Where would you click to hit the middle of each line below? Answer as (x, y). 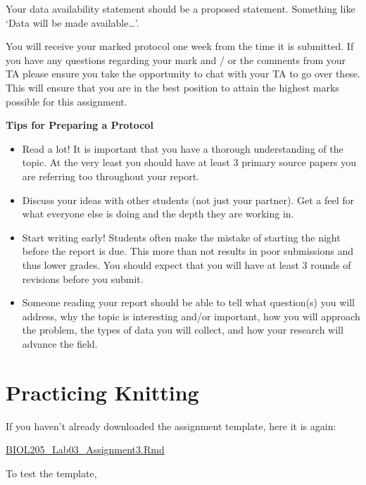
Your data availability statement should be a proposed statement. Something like (181, 8)
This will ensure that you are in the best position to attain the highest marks (172, 87)
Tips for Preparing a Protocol (80, 125)
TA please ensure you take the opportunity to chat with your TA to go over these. (183, 74)
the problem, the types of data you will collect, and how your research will (183, 330)
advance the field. (60, 343)
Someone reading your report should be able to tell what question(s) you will (188, 302)
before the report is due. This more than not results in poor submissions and (188, 251)
